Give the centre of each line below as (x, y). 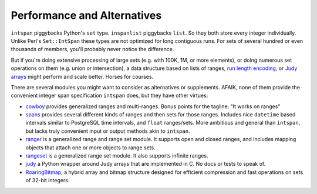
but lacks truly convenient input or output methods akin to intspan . (108, 131)
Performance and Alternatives (86, 15)
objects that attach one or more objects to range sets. (90, 148)
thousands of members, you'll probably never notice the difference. (92, 49)
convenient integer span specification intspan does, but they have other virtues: (109, 96)
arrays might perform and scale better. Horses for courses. (82, 76)
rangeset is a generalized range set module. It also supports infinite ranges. (117, 156)
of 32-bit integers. (48, 180)
